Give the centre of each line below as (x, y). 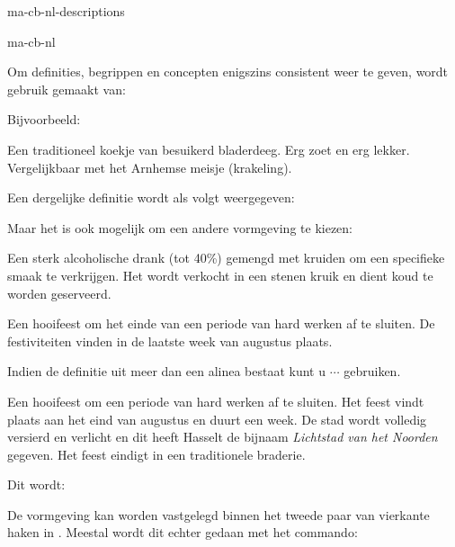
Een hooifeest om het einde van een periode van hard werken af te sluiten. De (221, 323)
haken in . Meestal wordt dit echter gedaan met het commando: (183, 532)
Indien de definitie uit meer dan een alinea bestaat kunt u (167, 371)
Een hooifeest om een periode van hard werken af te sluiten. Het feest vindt (216, 401)
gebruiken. (372, 371)
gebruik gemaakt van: (67, 89)
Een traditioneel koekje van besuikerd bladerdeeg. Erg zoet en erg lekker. (209, 149)
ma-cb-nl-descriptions (66, 11)
